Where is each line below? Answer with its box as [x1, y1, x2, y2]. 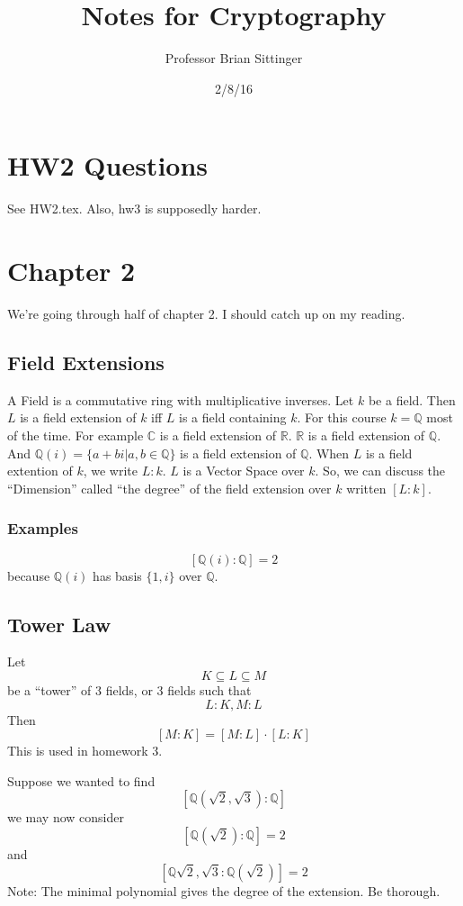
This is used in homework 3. [7, 741, 163, 760]
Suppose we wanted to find [7, 771, 156, 790]
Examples [7, 517, 78, 539]
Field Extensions [7, 348, 165, 376]
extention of [7, 461, 73, 480]
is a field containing [179, 408, 287, 427]
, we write [83, 461, 138, 480]
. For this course [297, 408, 387, 427]
